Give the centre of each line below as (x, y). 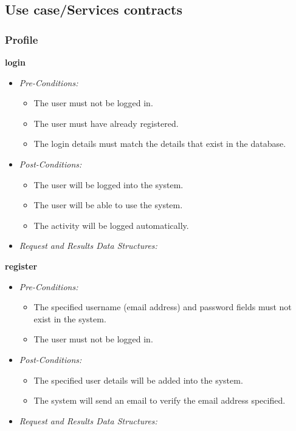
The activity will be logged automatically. (111, 225)
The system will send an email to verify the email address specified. (160, 400)
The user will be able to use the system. (108, 205)
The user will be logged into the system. (108, 184)
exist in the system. (70, 318)
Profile (22, 39)
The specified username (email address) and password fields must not (163, 307)
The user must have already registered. (106, 123)
